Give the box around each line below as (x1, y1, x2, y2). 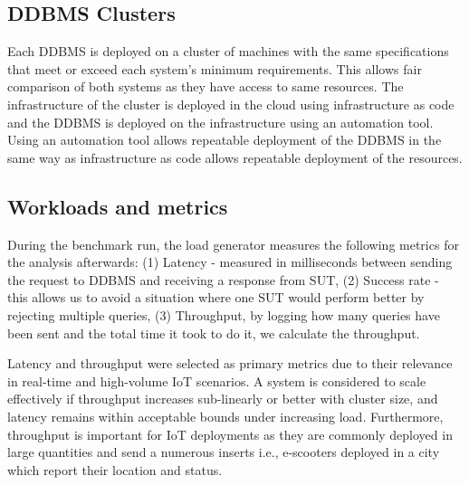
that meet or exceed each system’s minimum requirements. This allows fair (7, 59, 422, 78)
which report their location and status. (7, 460, 223, 479)
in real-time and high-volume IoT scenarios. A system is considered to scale (7, 371, 426, 390)
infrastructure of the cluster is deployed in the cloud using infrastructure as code (7, 94, 455, 113)
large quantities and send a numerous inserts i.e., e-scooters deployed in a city (7, 442, 440, 461)
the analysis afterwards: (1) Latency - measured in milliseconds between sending (7, 252, 453, 271)
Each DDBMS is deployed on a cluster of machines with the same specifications (7, 42, 449, 61)
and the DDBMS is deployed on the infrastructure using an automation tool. (7, 112, 434, 131)
